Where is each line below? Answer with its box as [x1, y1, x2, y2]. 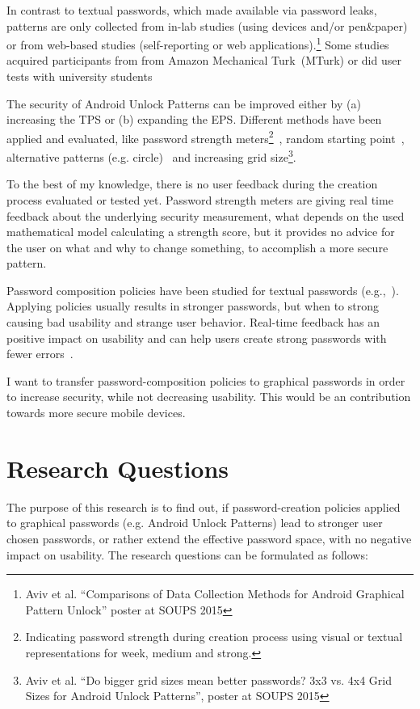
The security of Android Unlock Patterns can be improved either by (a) [6, 95, 361, 112]
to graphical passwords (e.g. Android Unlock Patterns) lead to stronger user [6, 514, 383, 531]
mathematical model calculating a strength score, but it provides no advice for [6, 223, 395, 240]
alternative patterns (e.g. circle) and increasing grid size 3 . [6, 146, 296, 165]
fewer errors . [6, 345, 73, 362]
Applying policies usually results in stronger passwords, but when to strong [6, 298, 379, 314]
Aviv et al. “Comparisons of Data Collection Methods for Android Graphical [25, 585, 405, 602]
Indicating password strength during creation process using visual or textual [25, 628, 403, 645]
